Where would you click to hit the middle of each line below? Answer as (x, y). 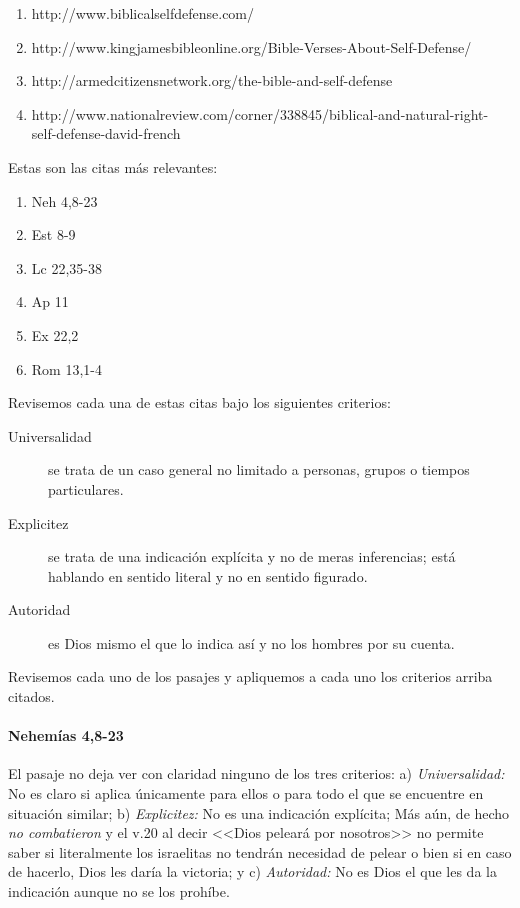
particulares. (86, 488)
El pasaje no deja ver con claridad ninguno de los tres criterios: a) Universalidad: (256, 773)
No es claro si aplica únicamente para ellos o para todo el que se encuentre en (246, 793)
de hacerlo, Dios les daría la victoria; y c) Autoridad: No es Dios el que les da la (252, 871)
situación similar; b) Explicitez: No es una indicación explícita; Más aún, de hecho (259, 812)
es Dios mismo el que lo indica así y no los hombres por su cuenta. (251, 642)
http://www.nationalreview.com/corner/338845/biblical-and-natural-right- (260, 113)
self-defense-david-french (106, 133)
